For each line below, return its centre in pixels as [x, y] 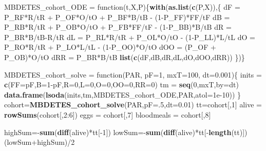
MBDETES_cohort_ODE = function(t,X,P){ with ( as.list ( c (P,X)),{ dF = [122, 7]
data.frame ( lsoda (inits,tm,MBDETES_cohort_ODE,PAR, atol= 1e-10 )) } [123, 94]
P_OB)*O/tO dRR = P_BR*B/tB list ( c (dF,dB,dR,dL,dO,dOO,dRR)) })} [125, 57]
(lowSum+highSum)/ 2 [40, 142]
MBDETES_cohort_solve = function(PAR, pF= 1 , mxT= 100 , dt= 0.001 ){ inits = [133, 74]
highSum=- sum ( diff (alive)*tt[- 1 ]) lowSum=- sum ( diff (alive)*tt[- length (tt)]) [126, 132]
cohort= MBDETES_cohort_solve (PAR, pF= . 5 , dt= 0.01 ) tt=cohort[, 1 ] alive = [133, 105]
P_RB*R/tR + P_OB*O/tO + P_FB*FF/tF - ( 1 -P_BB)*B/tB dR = [118, 27]
